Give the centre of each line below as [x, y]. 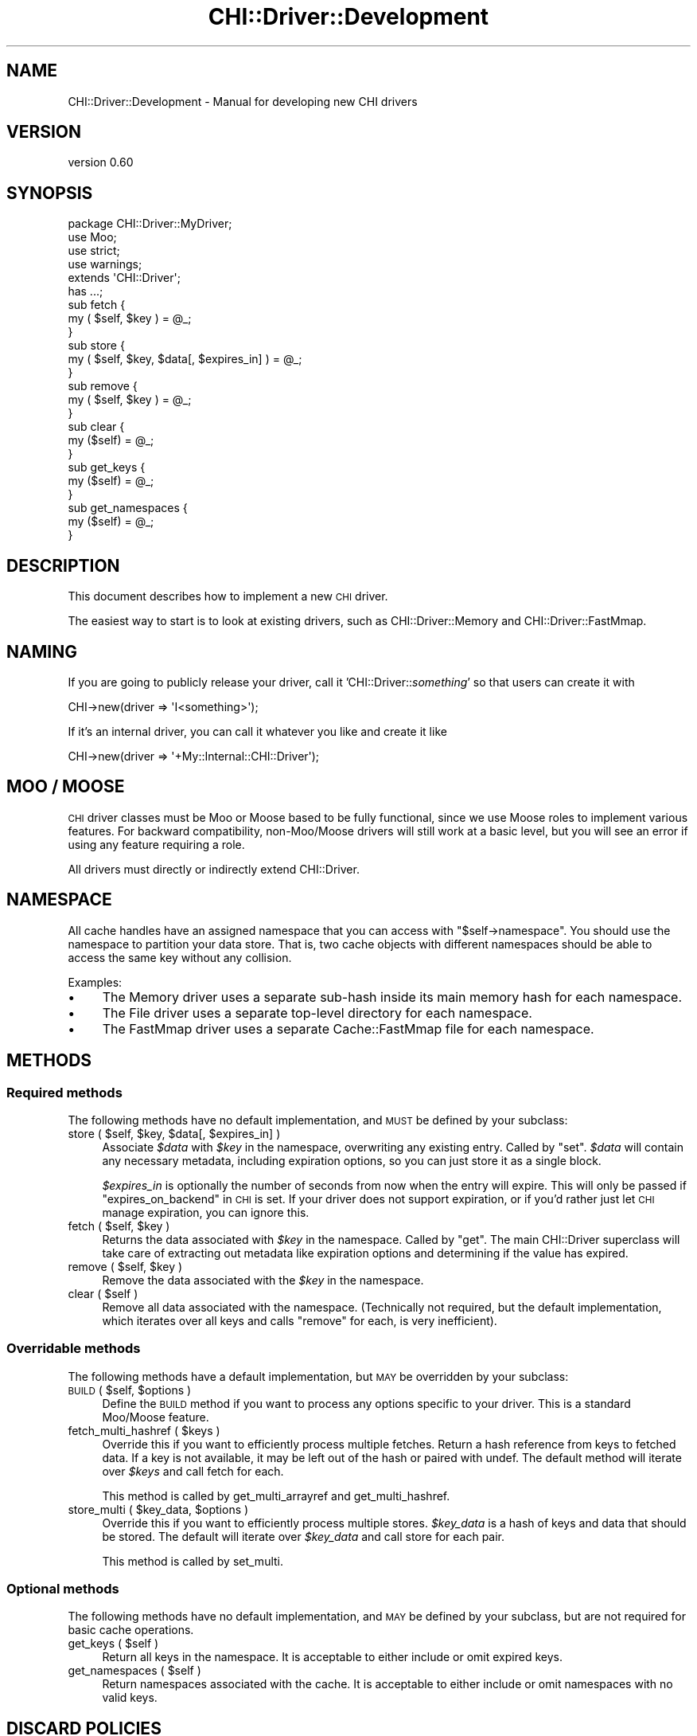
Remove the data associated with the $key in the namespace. [263, 1280]
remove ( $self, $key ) [125, 1266]
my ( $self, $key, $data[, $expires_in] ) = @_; [185, 359]
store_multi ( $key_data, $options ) [158, 1509]
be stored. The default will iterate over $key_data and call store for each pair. [304, 1536]
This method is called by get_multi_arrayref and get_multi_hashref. [276, 1496]
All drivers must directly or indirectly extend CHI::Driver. [214, 869]
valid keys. [130, 1698]
